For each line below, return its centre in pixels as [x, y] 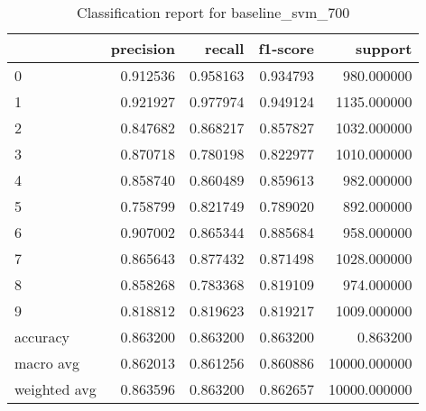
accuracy [42, 337]
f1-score [287, 48]
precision [143, 48]
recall [225, 48]
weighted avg [56, 389]
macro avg [47, 363]
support [384, 48]
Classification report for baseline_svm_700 [213, 12]
